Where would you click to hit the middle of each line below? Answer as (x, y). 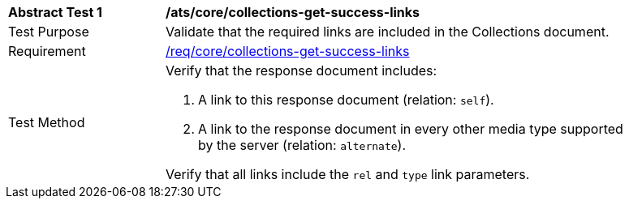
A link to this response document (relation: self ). (346, 100)
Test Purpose (49, 32)
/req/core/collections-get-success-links (288, 51)
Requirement (47, 51)
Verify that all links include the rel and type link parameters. (348, 174)
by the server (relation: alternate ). (302, 145)
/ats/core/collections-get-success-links (293, 12)
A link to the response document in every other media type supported (411, 129)
